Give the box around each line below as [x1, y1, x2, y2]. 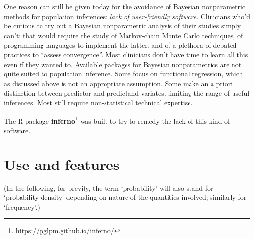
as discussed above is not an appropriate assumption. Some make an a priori [4, 78, 233, 88]
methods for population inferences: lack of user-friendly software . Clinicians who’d [4, 11, 250, 21]
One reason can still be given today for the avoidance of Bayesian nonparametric [4, 1, 246, 11]
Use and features [4, 154, 120, 174]
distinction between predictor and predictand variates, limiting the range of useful [4, 88, 250, 98]
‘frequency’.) [4, 201, 40, 212]
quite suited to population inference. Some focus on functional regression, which [4, 69, 243, 79]
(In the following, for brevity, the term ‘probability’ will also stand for [4, 182, 213, 192]
